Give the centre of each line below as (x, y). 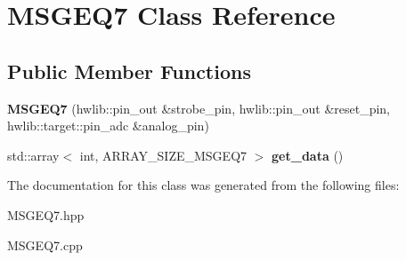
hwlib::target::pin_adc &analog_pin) (108, 126)
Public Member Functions (129, 71)
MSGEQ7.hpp (46, 214)
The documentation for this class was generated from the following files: (203, 185)
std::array (33, 155)
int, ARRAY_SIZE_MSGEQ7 (163, 155)
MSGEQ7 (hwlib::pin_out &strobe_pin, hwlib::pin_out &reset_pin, (199, 108)
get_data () (308, 155)
